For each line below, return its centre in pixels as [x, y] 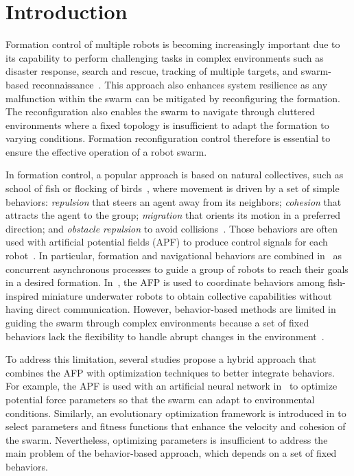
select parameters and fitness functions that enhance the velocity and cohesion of [176, 426]
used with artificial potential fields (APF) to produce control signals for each [167, 242]
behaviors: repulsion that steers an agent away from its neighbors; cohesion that [174, 201]
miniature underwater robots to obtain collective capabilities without [187, 295]
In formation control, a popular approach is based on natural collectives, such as [175, 175]
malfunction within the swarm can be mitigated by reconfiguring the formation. [173, 98]
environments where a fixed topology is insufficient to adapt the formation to [167, 124]
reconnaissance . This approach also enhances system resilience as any [180, 84]
